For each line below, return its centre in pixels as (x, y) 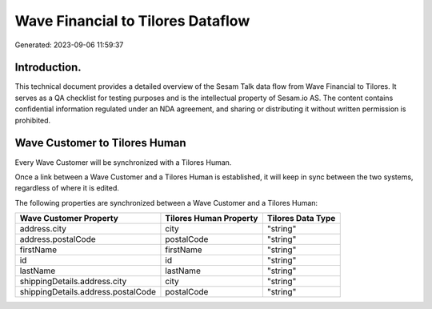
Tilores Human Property (212, 219)
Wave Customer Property (69, 219)
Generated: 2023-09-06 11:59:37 (69, 45)
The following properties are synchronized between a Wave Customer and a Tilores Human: (166, 203)
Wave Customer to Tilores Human (101, 143)
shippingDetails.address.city (73, 282)
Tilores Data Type (301, 219)
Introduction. (48, 68)
